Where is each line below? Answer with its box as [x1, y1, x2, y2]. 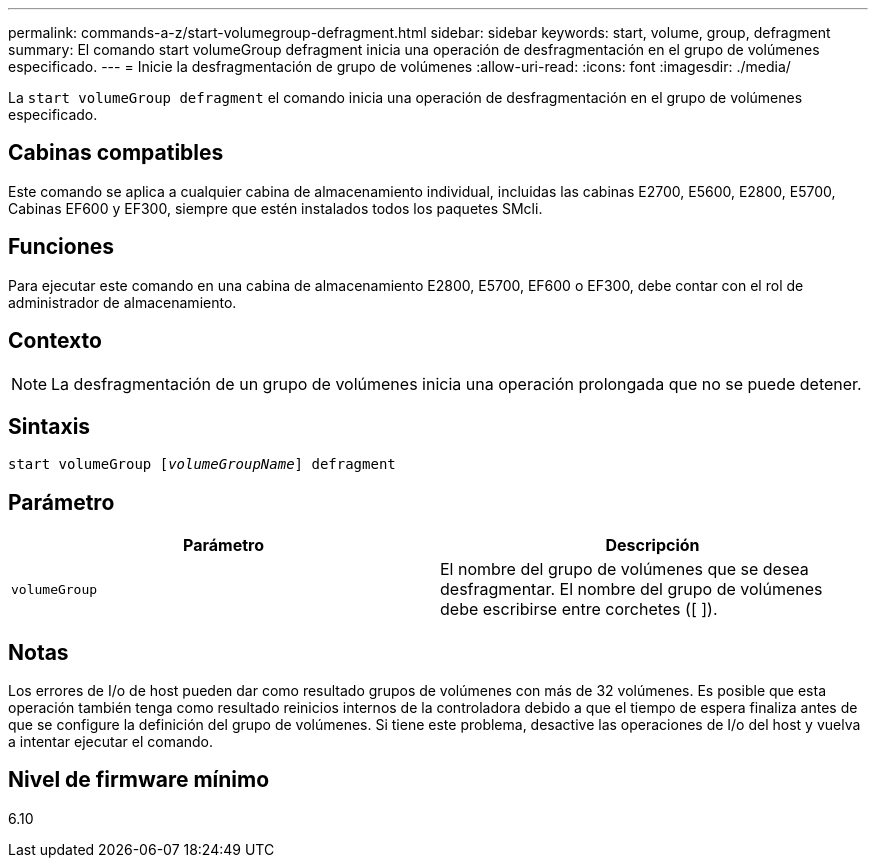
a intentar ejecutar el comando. [8, 733, 214, 751]
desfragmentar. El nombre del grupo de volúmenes [440, 579, 823, 600]
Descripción [605, 535, 700, 556]
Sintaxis [8, 413, 91, 439]
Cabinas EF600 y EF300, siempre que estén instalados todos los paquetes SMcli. [8, 199, 543, 217]
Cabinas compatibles [8, 140, 224, 166]
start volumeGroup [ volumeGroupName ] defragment [8, 456, 396, 473]
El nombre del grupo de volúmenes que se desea [440, 559, 809, 580]
